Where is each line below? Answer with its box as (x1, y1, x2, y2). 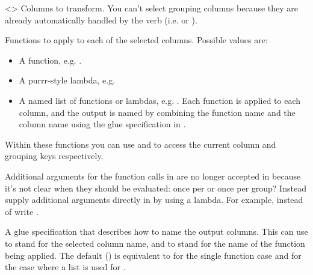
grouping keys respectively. (5, 150, 104, 162)
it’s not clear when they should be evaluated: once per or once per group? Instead (5, 181, 306, 194)
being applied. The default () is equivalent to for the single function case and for (5, 249, 302, 261)
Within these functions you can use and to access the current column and (5, 137, 276, 150)
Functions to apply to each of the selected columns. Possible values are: (5, 34, 268, 46)
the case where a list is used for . (5, 261, 126, 273)
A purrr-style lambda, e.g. (19, 74, 116, 86)
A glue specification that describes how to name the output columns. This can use (5, 225, 308, 238)
